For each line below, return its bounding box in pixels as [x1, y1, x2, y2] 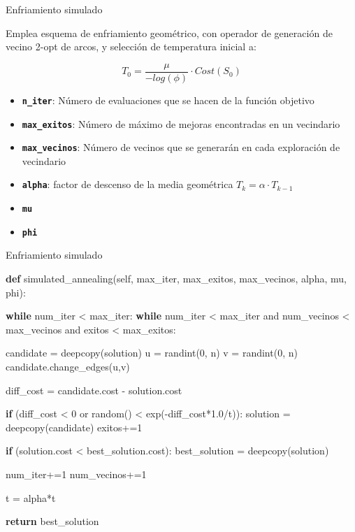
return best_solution [6, 514, 99, 529]
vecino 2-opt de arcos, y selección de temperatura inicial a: [6, 39, 256, 54]
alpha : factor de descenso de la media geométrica [22, 177, 233, 192]
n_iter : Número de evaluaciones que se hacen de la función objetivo [22, 92, 314, 107]
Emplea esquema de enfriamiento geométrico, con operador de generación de [6, 25, 333, 40]
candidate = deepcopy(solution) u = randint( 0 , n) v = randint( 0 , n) [6, 345, 298, 360]
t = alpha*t [6, 490, 56, 505]
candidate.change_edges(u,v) [6, 359, 130, 373]
